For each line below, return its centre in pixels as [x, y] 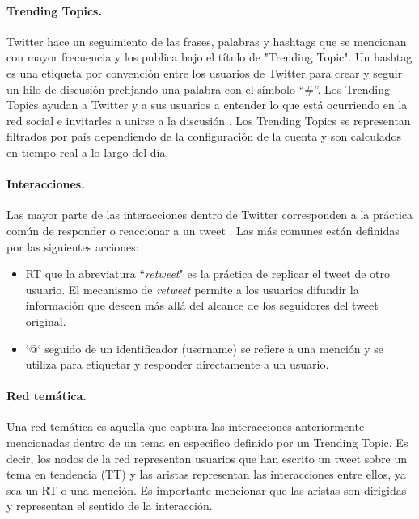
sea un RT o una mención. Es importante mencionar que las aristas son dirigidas [207, 489]
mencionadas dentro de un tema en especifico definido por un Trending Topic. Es [207, 443]
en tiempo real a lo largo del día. [88, 152]
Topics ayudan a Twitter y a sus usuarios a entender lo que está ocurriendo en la [207, 105]
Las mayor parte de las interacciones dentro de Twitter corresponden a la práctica [210, 215]
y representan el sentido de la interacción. [110, 506]
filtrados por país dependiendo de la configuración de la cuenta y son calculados [204, 136]
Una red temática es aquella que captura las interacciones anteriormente [186, 426]
